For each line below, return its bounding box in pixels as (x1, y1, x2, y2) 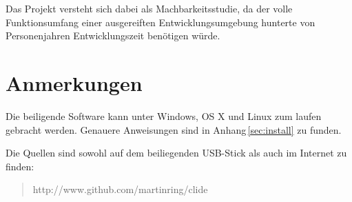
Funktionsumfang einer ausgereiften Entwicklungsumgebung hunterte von (6, 14, 315, 29)
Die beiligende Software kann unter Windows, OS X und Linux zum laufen (6, 108, 322, 123)
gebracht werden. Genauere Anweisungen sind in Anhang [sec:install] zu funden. (6, 122, 342, 137)
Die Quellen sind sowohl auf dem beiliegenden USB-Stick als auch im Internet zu (6, 145, 347, 160)
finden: (6, 159, 34, 173)
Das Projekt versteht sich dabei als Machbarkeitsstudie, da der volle (6, 1, 293, 15)
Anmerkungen (6, 68, 143, 97)
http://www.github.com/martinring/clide (32, 182, 208, 196)
